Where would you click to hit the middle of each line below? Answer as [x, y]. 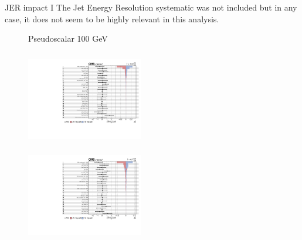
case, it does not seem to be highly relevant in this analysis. [112, 18]
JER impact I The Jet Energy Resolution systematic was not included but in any [151, 7]
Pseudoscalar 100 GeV [68, 38]
